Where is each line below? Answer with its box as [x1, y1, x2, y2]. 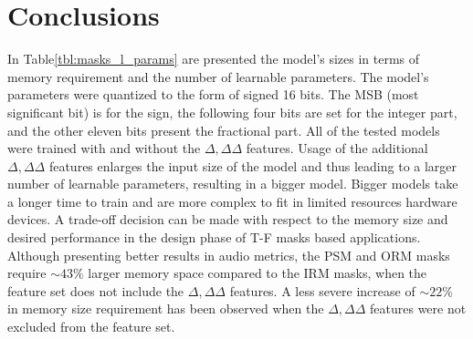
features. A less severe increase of [229, 281, 415, 300]
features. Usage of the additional [246, 139, 428, 158]
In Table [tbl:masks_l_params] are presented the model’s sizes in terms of [7, 49, 420, 68]
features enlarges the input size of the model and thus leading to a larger [48, 156, 457, 175]
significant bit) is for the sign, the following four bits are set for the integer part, [7, 102, 457, 121]
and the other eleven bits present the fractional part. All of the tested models [7, 120, 440, 139]
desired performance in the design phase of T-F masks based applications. [7, 228, 421, 247]
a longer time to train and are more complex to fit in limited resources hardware [7, 191, 457, 211]
